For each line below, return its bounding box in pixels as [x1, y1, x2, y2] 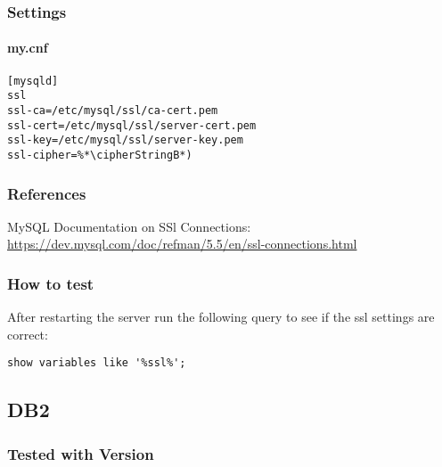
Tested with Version [7, 442, 154, 464]
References [7, 182, 86, 204]
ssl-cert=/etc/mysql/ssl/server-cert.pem [7, 119, 257, 132]
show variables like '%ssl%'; [7, 356, 186, 370]
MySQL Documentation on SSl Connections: [7, 217, 251, 235]
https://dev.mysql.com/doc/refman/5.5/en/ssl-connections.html [7, 234, 357, 253]
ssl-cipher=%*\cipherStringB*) [7, 148, 192, 161]
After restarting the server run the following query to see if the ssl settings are [7, 307, 435, 326]
